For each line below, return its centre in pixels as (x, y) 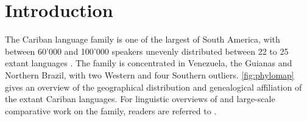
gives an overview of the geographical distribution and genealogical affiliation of (153, 87)
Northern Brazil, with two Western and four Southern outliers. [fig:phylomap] (150, 74)
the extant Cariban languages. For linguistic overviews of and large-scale (140, 99)
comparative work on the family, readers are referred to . (111, 110)
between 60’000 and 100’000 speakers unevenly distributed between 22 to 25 (147, 51)
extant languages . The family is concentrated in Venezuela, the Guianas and (149, 63)
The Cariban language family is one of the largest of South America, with (143, 39)
